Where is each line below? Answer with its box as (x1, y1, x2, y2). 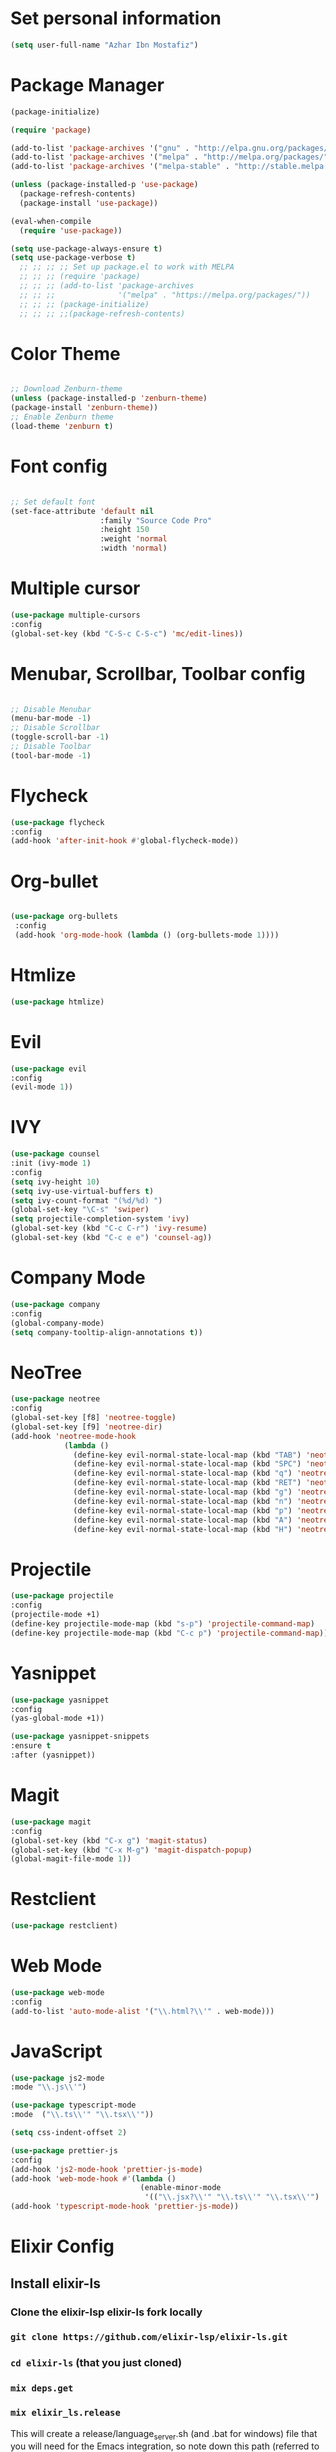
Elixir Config (10, 2235, 115, 2258)
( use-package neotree (10, 1394, 101, 1404)
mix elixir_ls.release (10, 2407, 121, 2419)
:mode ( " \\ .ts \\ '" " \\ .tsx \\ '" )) (10, 2110, 155, 2120)
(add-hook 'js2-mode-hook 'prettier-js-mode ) (10, 2164, 203, 2174)
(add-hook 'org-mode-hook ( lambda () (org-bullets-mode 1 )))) (14, 930, 280, 940)
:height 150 (99, 525, 150, 535)
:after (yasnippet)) (10, 1750, 97, 1761)
